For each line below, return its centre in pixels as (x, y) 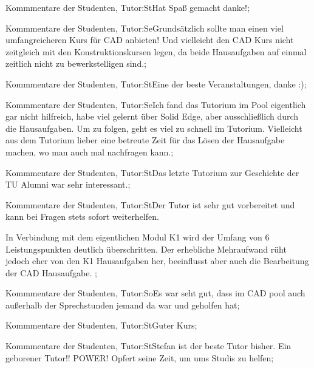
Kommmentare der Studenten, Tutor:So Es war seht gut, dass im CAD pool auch (155, 293)
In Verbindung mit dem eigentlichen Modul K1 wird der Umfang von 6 (138, 237)
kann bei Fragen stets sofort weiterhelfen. (82, 216)
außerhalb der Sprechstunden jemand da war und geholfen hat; (123, 305)
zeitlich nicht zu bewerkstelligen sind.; (76, 63)
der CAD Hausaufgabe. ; (51, 272)
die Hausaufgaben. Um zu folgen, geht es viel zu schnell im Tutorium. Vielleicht (154, 128)
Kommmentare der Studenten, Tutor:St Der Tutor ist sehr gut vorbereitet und (150, 204)
